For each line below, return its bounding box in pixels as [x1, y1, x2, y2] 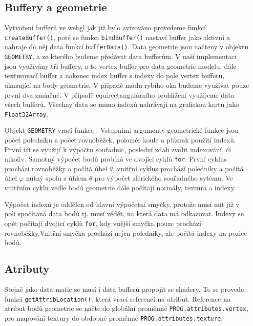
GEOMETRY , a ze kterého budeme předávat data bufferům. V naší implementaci [4, 51, 237, 61]
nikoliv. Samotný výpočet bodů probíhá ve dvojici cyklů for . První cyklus [4, 154, 227, 164]
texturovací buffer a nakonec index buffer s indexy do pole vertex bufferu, [4, 70, 225, 81]
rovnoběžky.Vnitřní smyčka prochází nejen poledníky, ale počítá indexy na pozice [4, 227, 247, 238]
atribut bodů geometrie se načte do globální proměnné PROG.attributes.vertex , [4, 303, 249, 313]
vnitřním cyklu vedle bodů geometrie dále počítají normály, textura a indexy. [4, 183, 236, 193]
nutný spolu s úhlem [26, 173, 87, 183]
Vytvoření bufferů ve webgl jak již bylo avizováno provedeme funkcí [4, 22, 206, 33]
